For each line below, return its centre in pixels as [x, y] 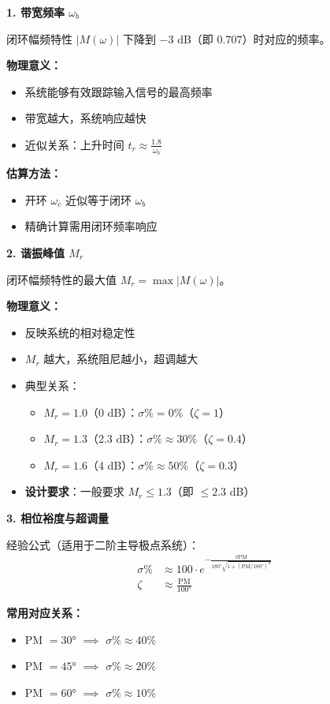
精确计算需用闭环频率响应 [91, 226]
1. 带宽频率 [35, 12]
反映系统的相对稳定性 [80, 332]
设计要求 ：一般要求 [74, 491]
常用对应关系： [45, 613]
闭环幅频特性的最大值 [61, 279]
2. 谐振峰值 [35, 252]
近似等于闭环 [98, 199]
